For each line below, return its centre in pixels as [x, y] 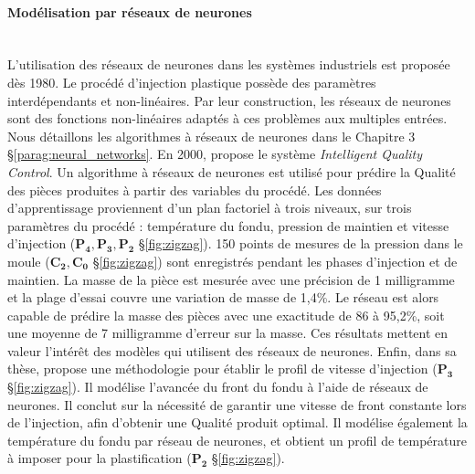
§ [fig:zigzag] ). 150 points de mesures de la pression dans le [301, 243]
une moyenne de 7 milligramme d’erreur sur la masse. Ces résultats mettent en [228, 333]
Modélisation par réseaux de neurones [130, 11]
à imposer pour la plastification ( [100, 458]
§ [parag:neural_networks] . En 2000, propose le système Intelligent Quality [215, 154]
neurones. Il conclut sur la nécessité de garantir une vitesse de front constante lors [237, 404]
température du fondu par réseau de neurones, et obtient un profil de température [237, 440]
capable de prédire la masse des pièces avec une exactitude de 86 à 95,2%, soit [226, 315]
